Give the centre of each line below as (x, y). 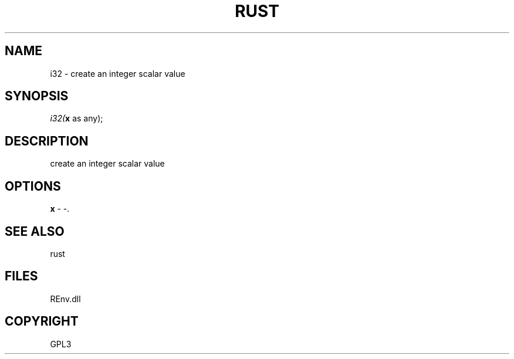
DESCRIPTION (47, 141)
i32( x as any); (77, 118)
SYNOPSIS (37, 96)
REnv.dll (65, 299)
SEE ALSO (35, 231)
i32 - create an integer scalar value (118, 73)
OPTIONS (33, 186)
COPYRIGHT (42, 321)
